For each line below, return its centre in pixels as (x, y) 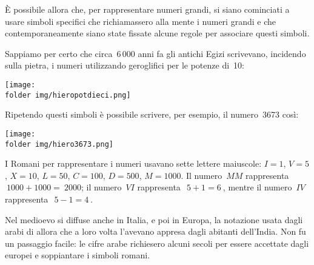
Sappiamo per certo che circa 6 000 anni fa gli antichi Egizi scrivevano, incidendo (155, 53)
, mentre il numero (257, 187)
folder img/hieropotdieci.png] (68, 95)
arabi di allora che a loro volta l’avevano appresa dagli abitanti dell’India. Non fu (155, 231)
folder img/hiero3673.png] (59, 144)
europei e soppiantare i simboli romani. (78, 255)
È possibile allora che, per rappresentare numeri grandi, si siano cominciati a (147, 9)
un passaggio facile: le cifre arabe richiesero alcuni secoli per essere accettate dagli (157, 243)
